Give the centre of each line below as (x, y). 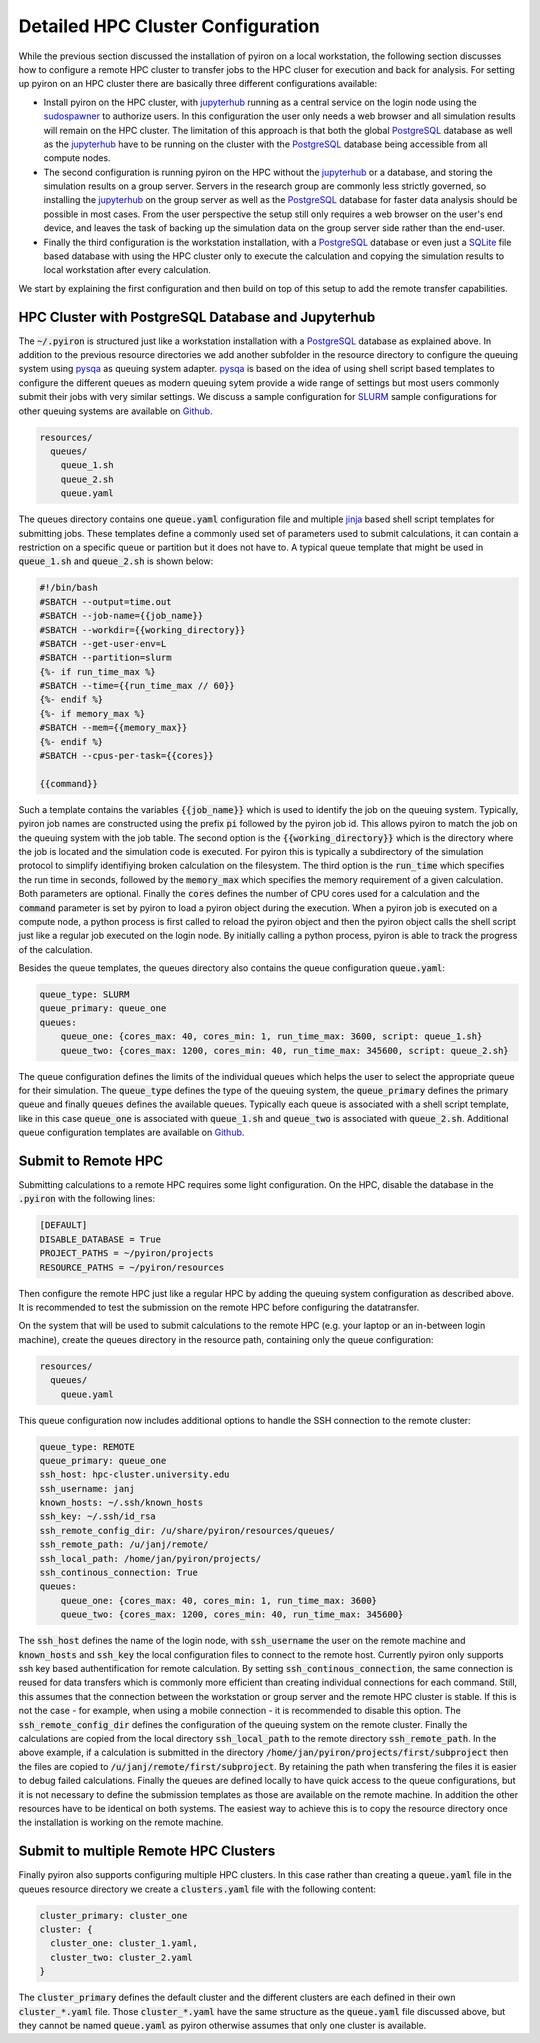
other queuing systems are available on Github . (116, 411)
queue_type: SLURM (84, 994)
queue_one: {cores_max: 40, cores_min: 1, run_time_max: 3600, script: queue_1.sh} (271, 1036)
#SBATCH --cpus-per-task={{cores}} (126, 756)
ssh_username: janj (87, 1488)
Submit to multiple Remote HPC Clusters (147, 1851)
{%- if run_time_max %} (98, 671)
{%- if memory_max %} (92, 713)
